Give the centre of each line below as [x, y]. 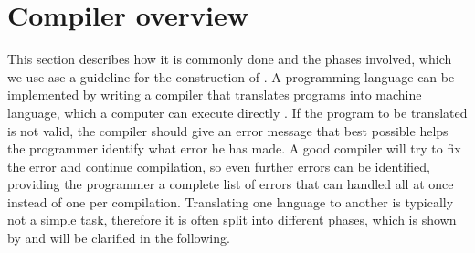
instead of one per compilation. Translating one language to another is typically [231, 201]
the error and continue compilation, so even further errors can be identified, [219, 166]
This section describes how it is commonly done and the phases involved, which [230, 59]
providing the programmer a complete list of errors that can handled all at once [231, 184]
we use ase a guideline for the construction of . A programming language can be [231, 76]
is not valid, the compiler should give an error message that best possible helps [228, 130]
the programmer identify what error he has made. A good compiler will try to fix [234, 148]
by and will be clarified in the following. [119, 238]
